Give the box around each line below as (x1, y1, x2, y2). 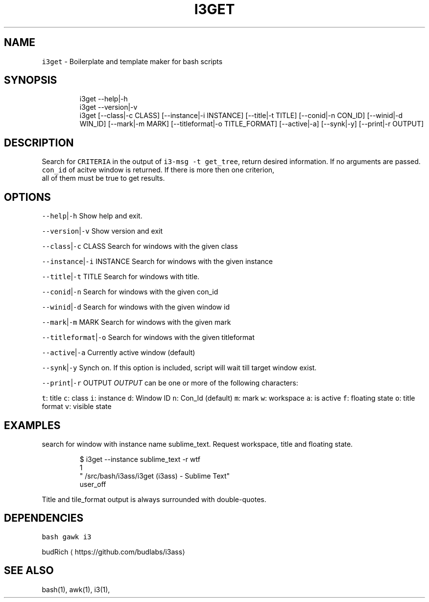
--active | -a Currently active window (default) (42, 348, 195, 357)
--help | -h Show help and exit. (42, 212, 143, 220)
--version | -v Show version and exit (42, 227, 163, 236)
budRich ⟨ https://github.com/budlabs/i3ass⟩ (42, 547, 185, 556)
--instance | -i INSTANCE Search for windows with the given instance (42, 257, 273, 266)
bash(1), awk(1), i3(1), (42, 585, 110, 594)
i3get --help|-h (79, 95, 128, 103)
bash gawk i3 (42, 532, 92, 541)
